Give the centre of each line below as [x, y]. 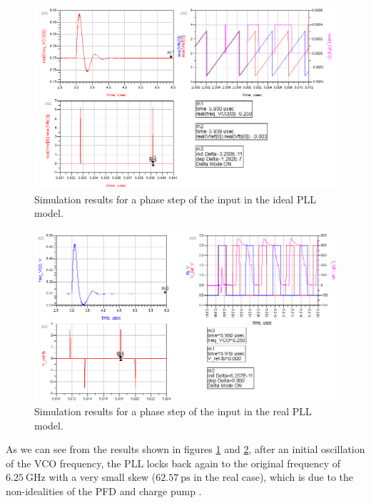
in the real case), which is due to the [274, 477]
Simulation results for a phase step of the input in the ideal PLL [175, 199]
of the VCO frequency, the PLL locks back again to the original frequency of [173, 463]
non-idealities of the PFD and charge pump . [104, 491]
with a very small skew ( [102, 477]
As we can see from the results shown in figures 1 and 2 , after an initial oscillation [185, 449]
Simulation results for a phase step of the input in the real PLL [173, 411]
